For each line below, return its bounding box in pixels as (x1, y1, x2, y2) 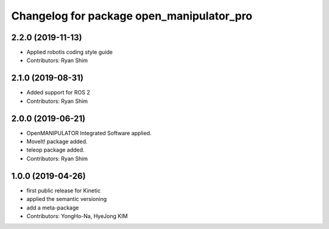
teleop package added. (26, 146, 85, 153)
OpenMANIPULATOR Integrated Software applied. (26, 129, 152, 136)
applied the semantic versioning (26, 196, 107, 203)
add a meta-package (26, 204, 79, 211)
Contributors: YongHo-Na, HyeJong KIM (26, 212, 128, 219)
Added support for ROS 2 (26, 89, 91, 96)
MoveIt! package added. (26, 138, 88, 146)
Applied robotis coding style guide (26, 49, 113, 56)
